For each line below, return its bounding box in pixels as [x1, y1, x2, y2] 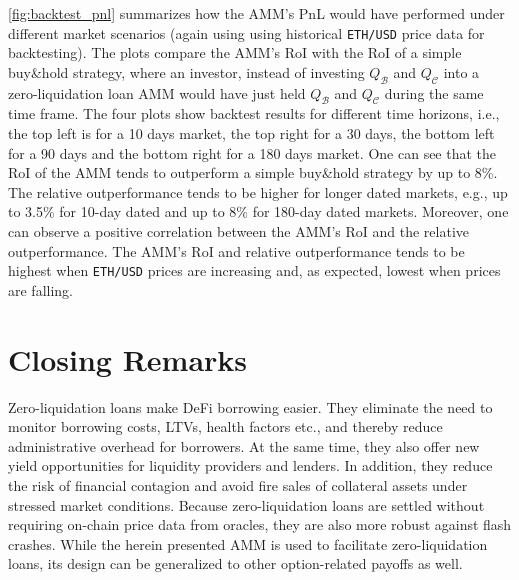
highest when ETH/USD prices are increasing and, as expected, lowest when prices [8, 260, 501, 281]
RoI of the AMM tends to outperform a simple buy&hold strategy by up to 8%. [8, 162, 498, 183]
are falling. [8, 279, 74, 300]
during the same [384, 82, 484, 103]
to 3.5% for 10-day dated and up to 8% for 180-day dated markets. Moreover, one [8, 201, 509, 222]
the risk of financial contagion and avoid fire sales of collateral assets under [8, 474, 468, 495]
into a [443, 61, 480, 82]
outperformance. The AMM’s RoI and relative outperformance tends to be [8, 240, 465, 261]
